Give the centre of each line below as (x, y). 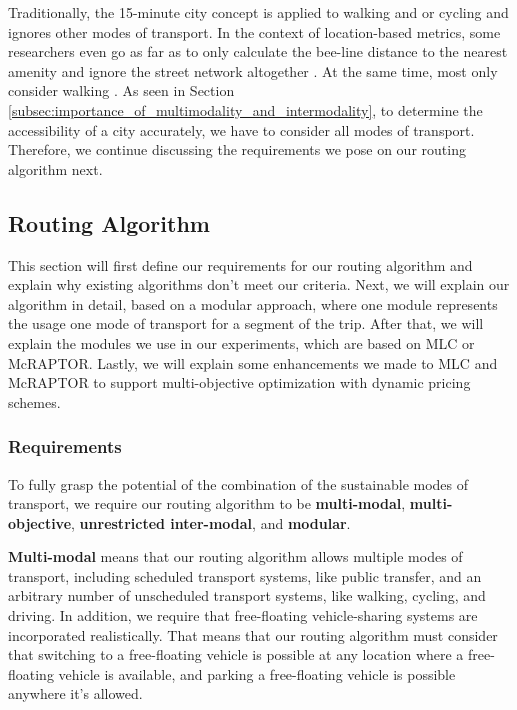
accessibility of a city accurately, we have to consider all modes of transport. (241, 129)
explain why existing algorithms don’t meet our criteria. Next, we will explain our (259, 284)
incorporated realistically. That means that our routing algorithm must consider (253, 634)
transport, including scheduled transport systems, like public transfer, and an (245, 575)
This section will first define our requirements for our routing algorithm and (240, 264)
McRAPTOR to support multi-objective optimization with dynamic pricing (239, 382)
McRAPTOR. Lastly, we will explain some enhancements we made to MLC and (253, 362)
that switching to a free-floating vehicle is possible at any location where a (236, 654)
